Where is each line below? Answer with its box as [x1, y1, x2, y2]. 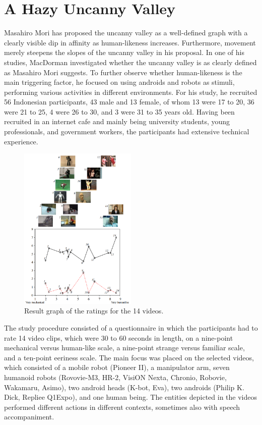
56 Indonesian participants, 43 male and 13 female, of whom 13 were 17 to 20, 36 [4, 96, 254, 107]
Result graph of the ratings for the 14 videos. [24, 305, 164, 316]
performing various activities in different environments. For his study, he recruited [4, 86, 257, 97]
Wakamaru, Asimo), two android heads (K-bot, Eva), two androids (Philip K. [4, 382, 244, 392]
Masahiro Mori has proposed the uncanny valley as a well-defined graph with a [4, 27, 248, 38]
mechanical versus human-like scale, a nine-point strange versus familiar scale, [4, 342, 245, 353]
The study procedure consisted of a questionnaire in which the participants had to [4, 322, 258, 333]
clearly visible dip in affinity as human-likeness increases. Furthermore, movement [4, 37, 256, 47]
